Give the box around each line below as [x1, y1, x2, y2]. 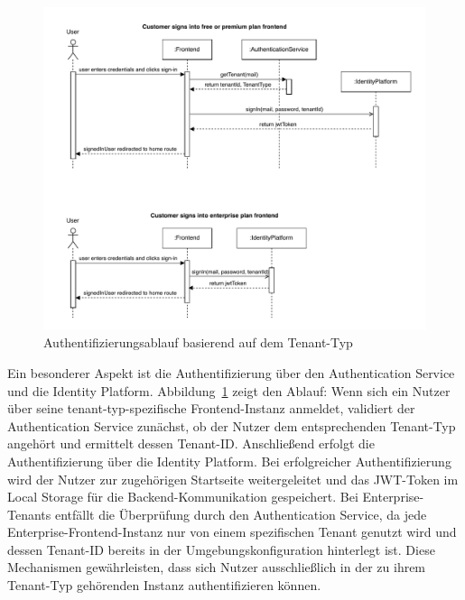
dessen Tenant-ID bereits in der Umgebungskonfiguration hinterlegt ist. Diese [7, 540, 435, 558]
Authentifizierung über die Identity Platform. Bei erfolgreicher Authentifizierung [7, 451, 451, 470]
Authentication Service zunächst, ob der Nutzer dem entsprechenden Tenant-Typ [7, 416, 456, 435]
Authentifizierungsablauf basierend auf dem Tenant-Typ [43, 333, 353, 352]
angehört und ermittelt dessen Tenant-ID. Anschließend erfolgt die [7, 434, 375, 453]
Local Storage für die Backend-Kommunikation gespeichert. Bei [7, 487, 358, 506]
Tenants [7, 504, 51, 523]
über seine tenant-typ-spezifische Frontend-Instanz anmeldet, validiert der [7, 399, 415, 418]
